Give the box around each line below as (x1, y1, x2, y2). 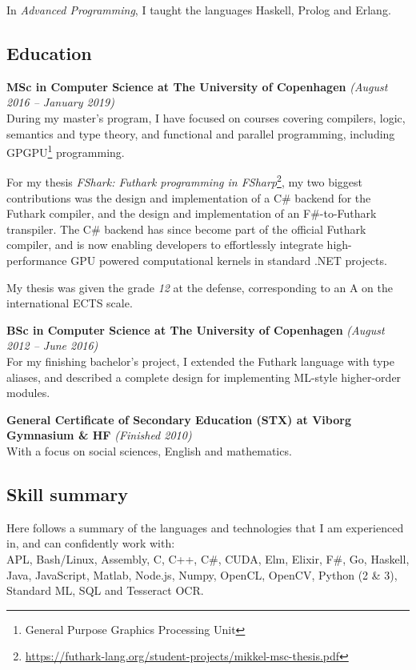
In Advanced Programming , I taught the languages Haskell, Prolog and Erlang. (6, 2, 391, 18)
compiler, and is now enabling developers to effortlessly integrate (6, 236, 323, 253)
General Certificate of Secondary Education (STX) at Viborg (6, 411, 351, 427)
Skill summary (6, 481, 128, 506)
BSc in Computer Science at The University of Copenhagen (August (6, 321, 385, 338)
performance (6, 252, 67, 269)
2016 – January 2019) (6, 94, 114, 110)
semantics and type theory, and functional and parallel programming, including (6, 125, 395, 142)
